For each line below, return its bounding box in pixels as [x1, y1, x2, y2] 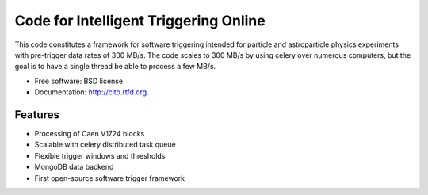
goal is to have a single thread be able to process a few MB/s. [14, 62, 216, 71]
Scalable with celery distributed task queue [34, 140, 176, 150]
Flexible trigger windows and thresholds [34, 151, 166, 160]
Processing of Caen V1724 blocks [34, 129, 145, 139]
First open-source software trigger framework [34, 173, 185, 182]
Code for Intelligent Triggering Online [14, 12, 266, 29]
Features [14, 108, 59, 121]
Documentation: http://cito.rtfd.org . [34, 87, 150, 97]
